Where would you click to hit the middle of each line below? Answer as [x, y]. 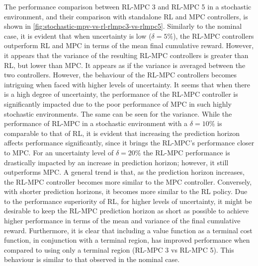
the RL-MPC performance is [187, 152]
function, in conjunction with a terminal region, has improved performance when [127, 240]
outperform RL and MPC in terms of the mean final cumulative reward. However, [129, 45]
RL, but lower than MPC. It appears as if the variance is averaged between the [125, 65]
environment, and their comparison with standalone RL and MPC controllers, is [126, 16]
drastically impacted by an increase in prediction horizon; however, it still [116, 162]
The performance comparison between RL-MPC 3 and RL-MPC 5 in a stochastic [128, 6]
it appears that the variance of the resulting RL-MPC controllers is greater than [126, 55]
